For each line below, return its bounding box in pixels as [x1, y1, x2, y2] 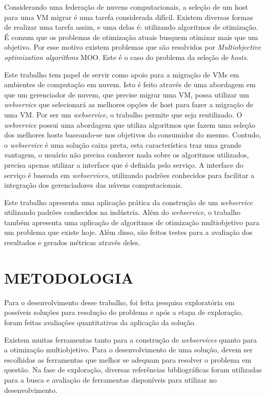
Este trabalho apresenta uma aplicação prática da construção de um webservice [4, 196, 253, 207]
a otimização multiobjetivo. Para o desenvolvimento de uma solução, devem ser [4, 344, 253, 355]
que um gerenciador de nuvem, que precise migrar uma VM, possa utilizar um [4, 89, 250, 100]
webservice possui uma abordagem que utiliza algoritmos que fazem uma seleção [4, 119, 256, 130]
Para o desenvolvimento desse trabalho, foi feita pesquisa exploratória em [4, 296, 235, 307]
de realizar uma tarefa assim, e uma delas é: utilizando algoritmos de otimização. [4, 22, 258, 32]
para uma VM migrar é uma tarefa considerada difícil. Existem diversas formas [4, 11, 253, 22]
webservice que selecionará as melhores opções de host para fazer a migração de [4, 99, 253, 110]
